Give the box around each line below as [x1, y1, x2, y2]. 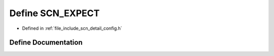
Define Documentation [9, 38, 83, 47]
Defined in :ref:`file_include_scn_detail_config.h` [22, 25, 122, 31]
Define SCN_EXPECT [9, 8, 100, 19]
